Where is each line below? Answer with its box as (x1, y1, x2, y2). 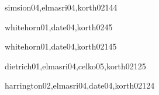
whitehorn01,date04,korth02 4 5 (5, 20, 113, 33)
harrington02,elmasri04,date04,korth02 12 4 (5, 79, 155, 92)
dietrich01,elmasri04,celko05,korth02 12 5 (5, 59, 146, 72)
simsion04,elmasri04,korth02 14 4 (5, 1, 117, 13)
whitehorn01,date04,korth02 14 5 (5, 40, 117, 52)
